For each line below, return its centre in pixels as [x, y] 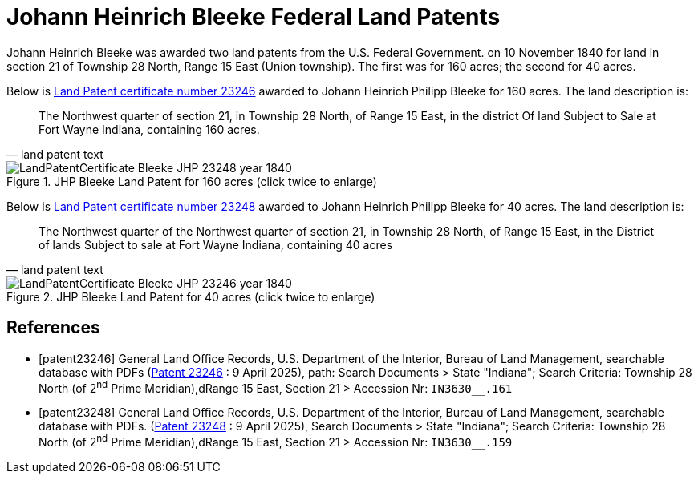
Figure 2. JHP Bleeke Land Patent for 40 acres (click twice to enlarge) [191, 296]
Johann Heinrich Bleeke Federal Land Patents [254, 17]
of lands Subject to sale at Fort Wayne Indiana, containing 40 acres [216, 244]
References [53, 328]
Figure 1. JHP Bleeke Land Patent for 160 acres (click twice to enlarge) [192, 181]
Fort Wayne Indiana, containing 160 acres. [149, 129]
